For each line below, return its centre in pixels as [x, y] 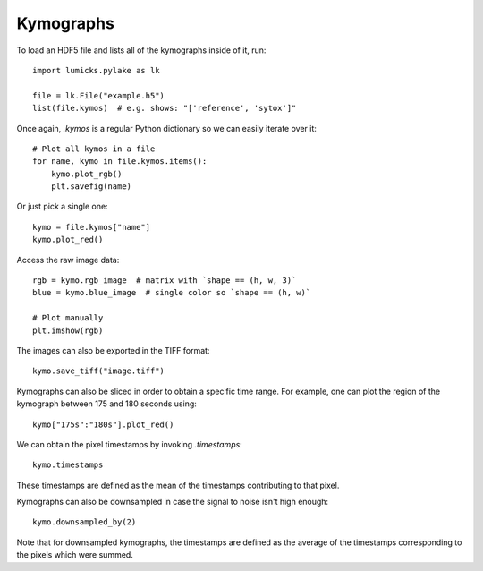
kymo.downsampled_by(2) [85, 522]
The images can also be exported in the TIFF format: [113, 350]
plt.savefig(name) [91, 187]
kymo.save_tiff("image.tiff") [99, 371]
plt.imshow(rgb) [68, 330]
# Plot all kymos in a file [94, 149]
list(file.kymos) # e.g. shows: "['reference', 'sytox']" [165, 108]
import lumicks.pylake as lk [96, 70]
